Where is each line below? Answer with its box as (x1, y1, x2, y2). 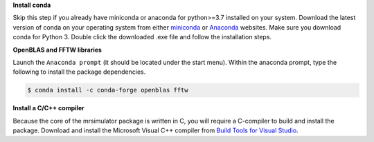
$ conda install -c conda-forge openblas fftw (27, 86, 188, 94)
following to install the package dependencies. (12, 68, 146, 76)
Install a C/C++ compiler (12, 104, 84, 112)
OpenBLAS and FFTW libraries (12, 45, 102, 54)
